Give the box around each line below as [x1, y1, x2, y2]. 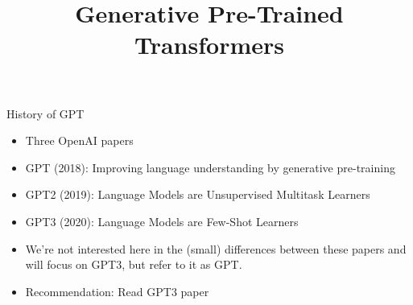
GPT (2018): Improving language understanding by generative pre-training [25, 159, 395, 175]
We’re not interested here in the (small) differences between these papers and [25, 240, 407, 257]
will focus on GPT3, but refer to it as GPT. [25, 256, 242, 273]
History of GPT [6, 105, 85, 122]
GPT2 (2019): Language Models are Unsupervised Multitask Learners [25, 186, 370, 203]
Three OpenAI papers [25, 132, 134, 149]
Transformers [134, 28, 284, 61]
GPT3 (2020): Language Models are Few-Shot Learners [25, 212, 299, 229]
